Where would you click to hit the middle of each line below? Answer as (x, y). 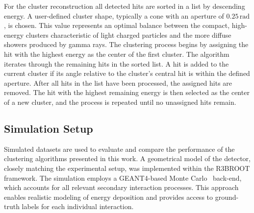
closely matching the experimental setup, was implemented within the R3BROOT (127, 168)
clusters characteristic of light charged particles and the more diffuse (128, 35)
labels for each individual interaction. (78, 206)
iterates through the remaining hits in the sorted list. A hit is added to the (116, 63)
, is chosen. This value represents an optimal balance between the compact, (117, 25)
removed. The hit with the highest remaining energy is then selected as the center (127, 92)
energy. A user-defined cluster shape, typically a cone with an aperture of (114, 15)
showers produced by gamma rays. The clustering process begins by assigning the (126, 44)
